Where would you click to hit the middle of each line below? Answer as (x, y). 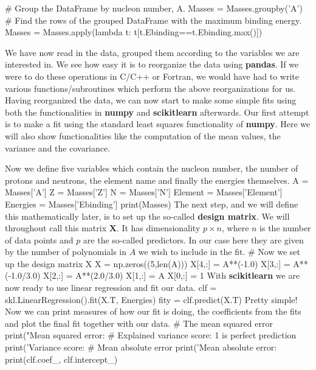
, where (235, 228)
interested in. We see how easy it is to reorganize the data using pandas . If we (152, 64)
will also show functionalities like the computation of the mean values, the (143, 135)
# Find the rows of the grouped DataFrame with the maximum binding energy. (153, 20)
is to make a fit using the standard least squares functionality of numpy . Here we (158, 124)
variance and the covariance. (58, 148)
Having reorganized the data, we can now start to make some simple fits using (151, 100)
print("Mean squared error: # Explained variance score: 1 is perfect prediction (151, 335)
